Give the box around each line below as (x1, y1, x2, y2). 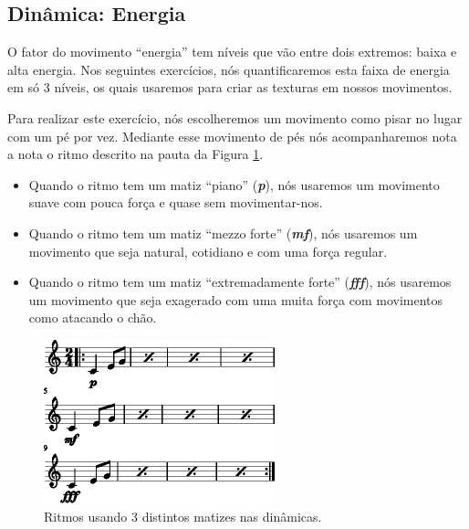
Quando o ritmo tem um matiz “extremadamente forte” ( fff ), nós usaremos (28, 272, 452, 291)
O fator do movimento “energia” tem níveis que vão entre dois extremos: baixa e (7, 42, 457, 61)
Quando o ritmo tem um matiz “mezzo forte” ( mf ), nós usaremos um (28, 223, 418, 242)
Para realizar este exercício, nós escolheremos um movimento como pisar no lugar (7, 108, 463, 127)
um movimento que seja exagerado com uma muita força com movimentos (28, 290, 443, 309)
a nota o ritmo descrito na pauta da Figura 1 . (7, 144, 264, 164)
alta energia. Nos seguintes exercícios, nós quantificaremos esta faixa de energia (7, 59, 450, 79)
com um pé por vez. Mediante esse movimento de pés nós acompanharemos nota (7, 126, 457, 145)
